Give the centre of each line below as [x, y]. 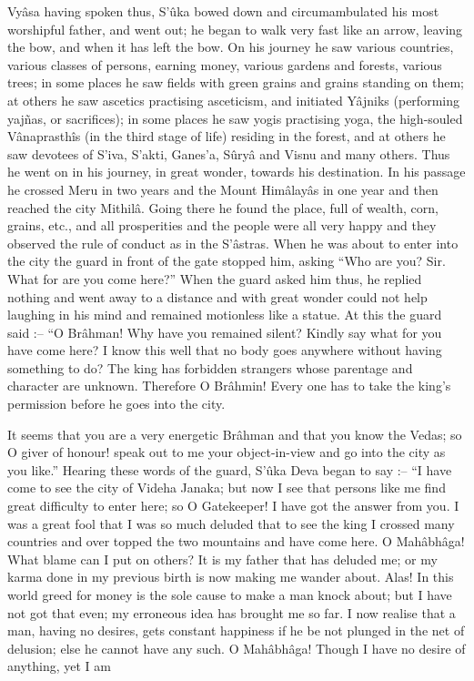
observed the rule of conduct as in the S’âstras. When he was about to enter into [233, 243]
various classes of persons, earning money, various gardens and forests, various [225, 64]
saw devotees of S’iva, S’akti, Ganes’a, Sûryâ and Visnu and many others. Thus [229, 153]
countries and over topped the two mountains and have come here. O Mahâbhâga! [236, 541]
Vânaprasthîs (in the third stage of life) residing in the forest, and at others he [227, 136]
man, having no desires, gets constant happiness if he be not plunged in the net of [236, 630]
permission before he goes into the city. [116, 404]
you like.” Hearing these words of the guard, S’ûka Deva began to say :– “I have [230, 469]
